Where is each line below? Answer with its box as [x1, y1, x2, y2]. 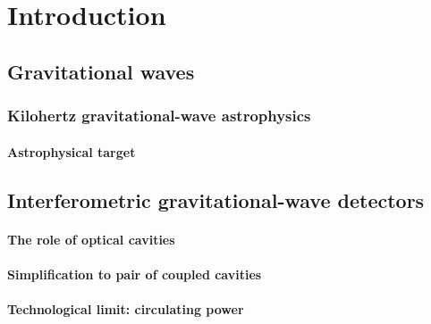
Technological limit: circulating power [7, 299, 244, 318]
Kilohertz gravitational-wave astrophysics [7, 104, 311, 127]
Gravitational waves [7, 57, 195, 85]
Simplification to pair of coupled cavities [7, 264, 262, 283]
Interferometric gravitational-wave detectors [7, 186, 425, 213]
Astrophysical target [7, 142, 136, 161]
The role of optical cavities [7, 229, 175, 248]
